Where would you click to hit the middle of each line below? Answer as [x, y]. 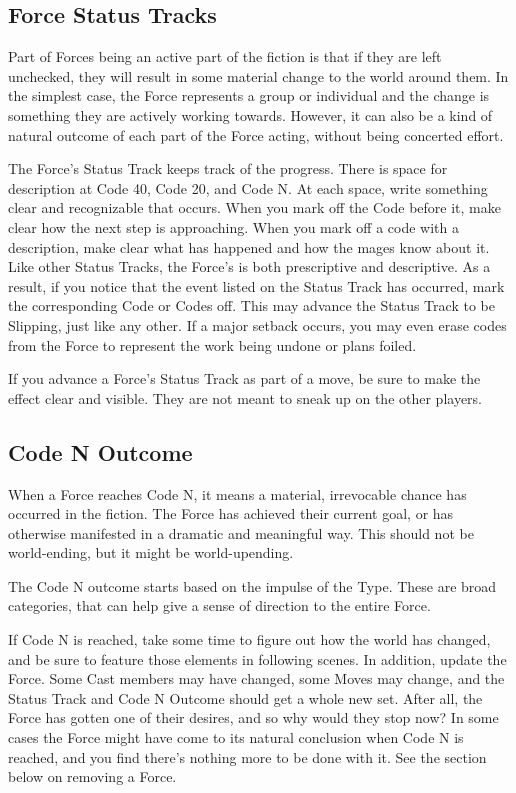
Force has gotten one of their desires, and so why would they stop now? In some [253, 717]
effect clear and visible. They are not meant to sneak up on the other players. [245, 397]
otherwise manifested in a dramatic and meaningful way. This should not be [241, 532]
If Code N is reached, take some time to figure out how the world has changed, [249, 639]
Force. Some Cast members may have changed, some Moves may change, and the [256, 678]
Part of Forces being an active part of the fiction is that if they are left [225, 56]
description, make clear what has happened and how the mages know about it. [249, 246]
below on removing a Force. [92, 776]
